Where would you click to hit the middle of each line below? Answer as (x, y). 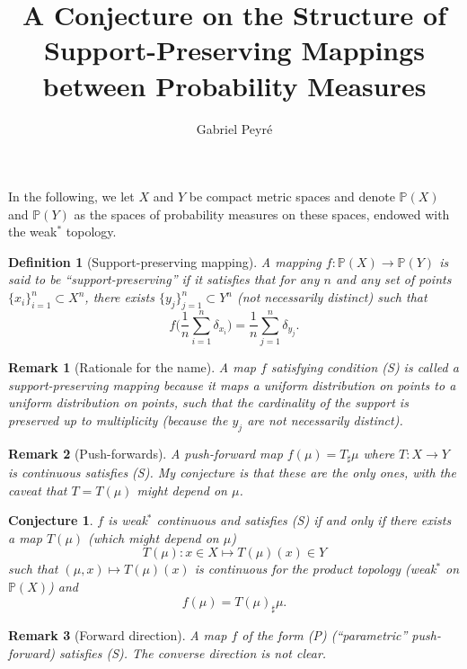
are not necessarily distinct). (325, 419)
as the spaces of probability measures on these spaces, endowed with (262, 214)
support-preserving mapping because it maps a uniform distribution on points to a (232, 384)
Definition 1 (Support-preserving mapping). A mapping (165, 261)
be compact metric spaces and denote (292, 196)
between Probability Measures (234, 85)
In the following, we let (71, 196)
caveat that (38, 490)
